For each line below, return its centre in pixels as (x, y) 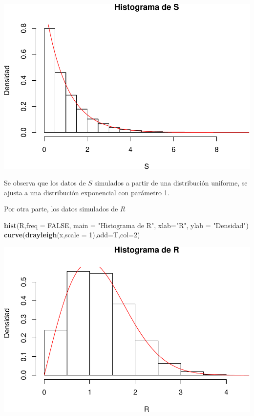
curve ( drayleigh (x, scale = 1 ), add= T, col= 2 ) (72, 235)
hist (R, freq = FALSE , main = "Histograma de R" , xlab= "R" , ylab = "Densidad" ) (126, 225)
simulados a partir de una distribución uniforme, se (171, 183)
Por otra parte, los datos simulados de (61, 209)
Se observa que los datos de (45, 183)
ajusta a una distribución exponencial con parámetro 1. (87, 192)
